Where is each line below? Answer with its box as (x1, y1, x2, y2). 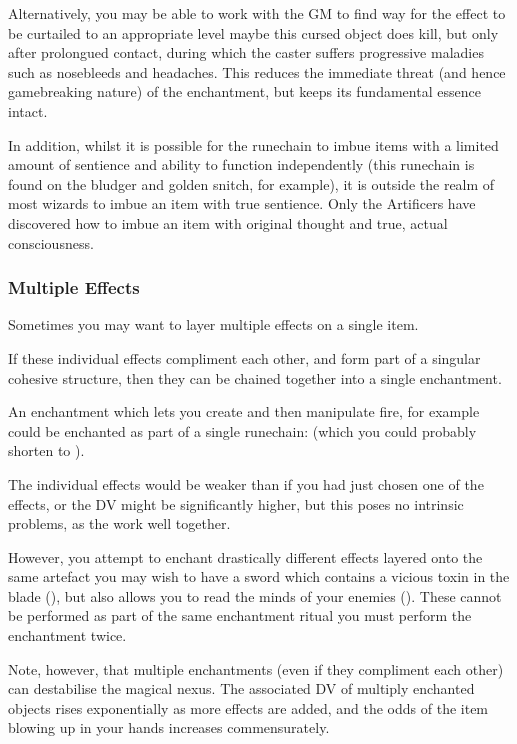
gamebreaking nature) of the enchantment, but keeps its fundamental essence (8, 81, 481, 102)
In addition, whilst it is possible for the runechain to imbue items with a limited (8, 134, 499, 155)
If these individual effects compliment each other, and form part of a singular (8, 347, 481, 368)
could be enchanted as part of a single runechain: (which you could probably (8, 420, 477, 441)
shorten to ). (8, 440, 85, 461)
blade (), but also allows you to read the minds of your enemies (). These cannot (8, 585, 502, 606)
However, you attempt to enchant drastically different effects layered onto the (8, 546, 483, 567)
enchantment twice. (8, 625, 127, 646)
